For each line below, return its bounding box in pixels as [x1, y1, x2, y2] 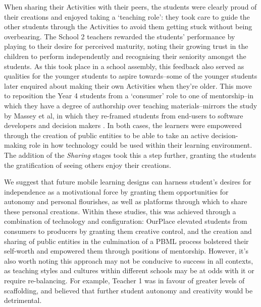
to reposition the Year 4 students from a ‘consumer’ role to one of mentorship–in [4, 90, 254, 101]
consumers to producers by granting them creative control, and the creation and [4, 226, 252, 236]
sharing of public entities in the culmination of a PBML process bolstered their [4, 235, 249, 246]
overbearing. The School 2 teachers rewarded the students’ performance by [4, 31, 235, 41]
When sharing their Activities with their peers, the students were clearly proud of [4, 2, 257, 12]
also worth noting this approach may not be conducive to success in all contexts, [4, 255, 253, 266]
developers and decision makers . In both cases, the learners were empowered [4, 120, 242, 131]
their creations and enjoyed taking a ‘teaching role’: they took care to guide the [4, 11, 250, 22]
